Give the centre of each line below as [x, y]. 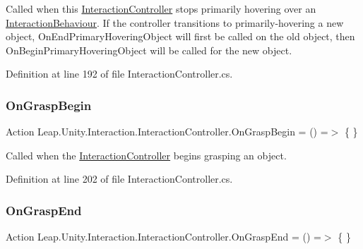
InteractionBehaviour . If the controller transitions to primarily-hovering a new [175, 22]
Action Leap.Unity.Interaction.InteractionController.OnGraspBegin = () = [167, 132]
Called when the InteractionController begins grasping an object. [146, 155]
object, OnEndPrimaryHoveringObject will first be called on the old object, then [180, 36]
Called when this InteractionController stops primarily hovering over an [161, 8]
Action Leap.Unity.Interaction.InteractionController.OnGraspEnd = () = [163, 237]
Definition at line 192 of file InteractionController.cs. [119, 74]
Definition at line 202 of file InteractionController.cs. [119, 179]
